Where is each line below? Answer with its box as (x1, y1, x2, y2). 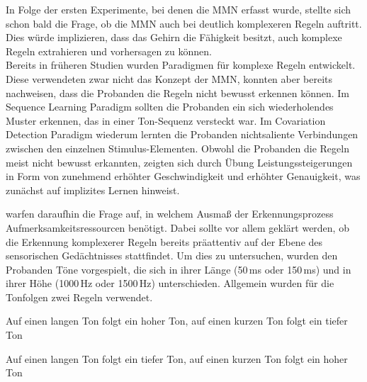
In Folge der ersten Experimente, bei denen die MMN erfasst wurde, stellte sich (6, 2, 351, 16)
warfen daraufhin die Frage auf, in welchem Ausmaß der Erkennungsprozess (6, 206, 334, 221)
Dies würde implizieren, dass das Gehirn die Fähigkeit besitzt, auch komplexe (6, 30, 342, 45)
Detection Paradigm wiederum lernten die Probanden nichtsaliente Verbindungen (6, 127, 358, 142)
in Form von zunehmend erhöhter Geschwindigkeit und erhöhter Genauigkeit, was (6, 169, 361, 184)
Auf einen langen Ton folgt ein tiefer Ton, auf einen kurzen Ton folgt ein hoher (6, 351, 348, 366)
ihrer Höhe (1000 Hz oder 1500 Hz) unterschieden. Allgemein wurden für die (6, 276, 334, 291)
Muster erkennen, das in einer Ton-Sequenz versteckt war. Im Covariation (6, 113, 326, 128)
